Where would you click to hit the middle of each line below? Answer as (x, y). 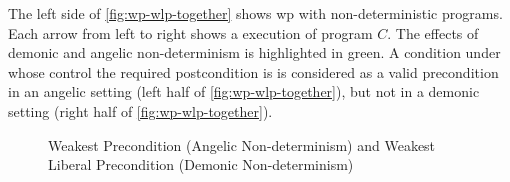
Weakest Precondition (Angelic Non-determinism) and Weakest (242, 144)
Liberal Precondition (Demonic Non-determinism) (201, 164)
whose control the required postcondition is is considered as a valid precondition (253, 71)
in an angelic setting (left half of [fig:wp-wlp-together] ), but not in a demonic (244, 91)
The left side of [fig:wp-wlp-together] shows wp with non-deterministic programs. (255, 13)
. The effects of (433, 32)
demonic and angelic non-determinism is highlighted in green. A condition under (254, 52)
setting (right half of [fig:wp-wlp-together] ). (140, 110)
